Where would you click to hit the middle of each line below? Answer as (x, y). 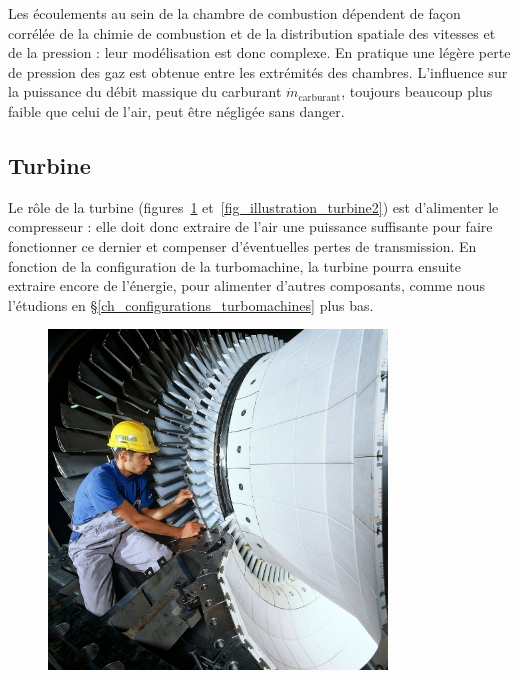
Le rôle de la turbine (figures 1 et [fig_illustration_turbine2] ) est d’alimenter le (253, 206)
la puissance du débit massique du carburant (145, 91)
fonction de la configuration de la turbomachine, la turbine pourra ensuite (235, 265)
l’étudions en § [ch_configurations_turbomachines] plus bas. (191, 304)
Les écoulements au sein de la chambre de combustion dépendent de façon (234, 13)
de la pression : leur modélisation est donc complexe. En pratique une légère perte (259, 52)
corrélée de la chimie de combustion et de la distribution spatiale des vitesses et (252, 32)
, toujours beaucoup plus (417, 91)
